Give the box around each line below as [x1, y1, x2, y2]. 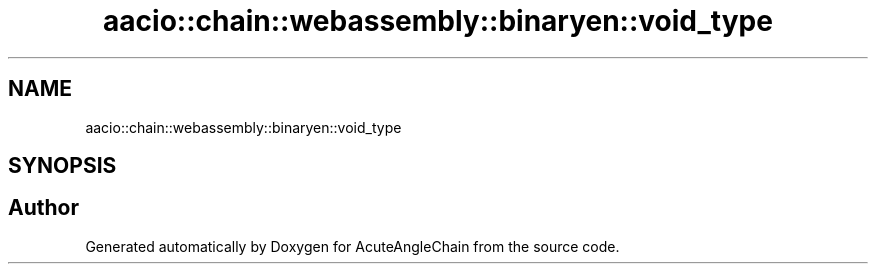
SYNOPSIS [8, 153, 117, 179]
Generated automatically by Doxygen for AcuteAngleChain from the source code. [85, 237, 620, 255]
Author [8, 195, 79, 221]
